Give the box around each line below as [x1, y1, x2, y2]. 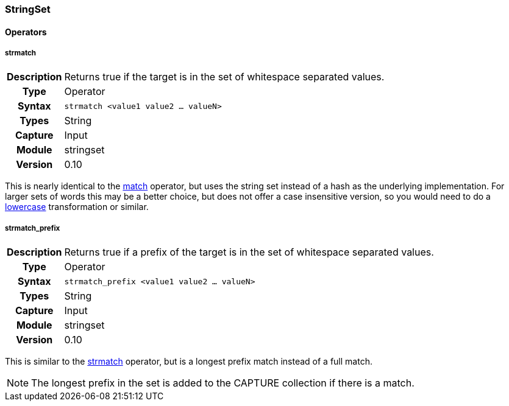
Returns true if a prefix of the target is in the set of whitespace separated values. [64, 246, 434, 259]
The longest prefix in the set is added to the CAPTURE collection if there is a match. [31, 377, 415, 390]
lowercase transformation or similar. [5, 201, 149, 212]
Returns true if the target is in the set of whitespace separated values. [64, 71, 385, 83]
